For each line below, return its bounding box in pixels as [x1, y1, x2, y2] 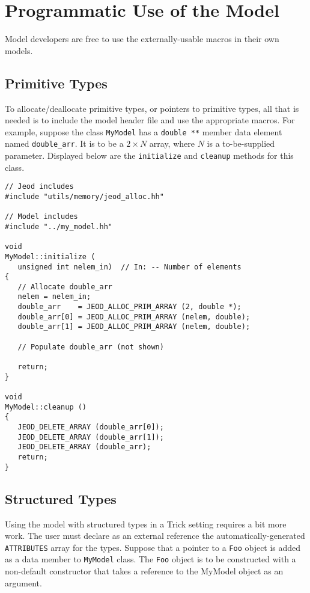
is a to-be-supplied [207, 137, 275, 150]
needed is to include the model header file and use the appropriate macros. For [5, 114, 295, 126]
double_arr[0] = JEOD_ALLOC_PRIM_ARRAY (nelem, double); [17, 312, 251, 321]
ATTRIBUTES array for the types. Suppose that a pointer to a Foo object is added [5, 541, 301, 553]
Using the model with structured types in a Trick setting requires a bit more [5, 517, 287, 530]
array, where [149, 137, 195, 150]
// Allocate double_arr [17, 282, 112, 291]
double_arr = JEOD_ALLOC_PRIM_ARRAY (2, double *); [17, 303, 242, 312]
